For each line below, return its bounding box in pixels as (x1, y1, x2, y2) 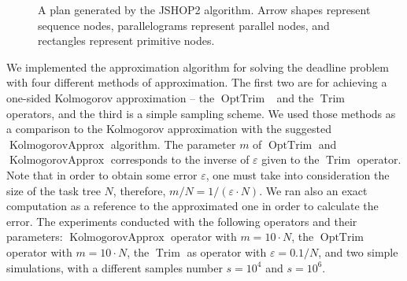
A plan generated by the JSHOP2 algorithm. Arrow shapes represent (38, 2, 371, 17)
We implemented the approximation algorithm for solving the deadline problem (6, 58, 389, 75)
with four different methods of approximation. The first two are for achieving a (6, 74, 387, 91)
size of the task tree (6, 182, 101, 198)
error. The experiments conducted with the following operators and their (6, 213, 357, 229)
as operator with (187, 243, 267, 260)
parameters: (6, 228, 63, 245)
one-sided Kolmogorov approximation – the (6, 89, 215, 105)
